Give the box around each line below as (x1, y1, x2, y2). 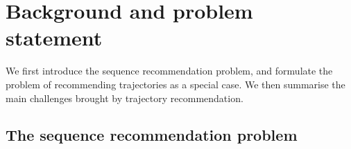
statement (6, 23, 103, 52)
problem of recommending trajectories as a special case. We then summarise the (6, 77, 345, 91)
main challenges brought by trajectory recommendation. (6, 90, 243, 105)
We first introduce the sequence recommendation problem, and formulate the (6, 63, 333, 78)
